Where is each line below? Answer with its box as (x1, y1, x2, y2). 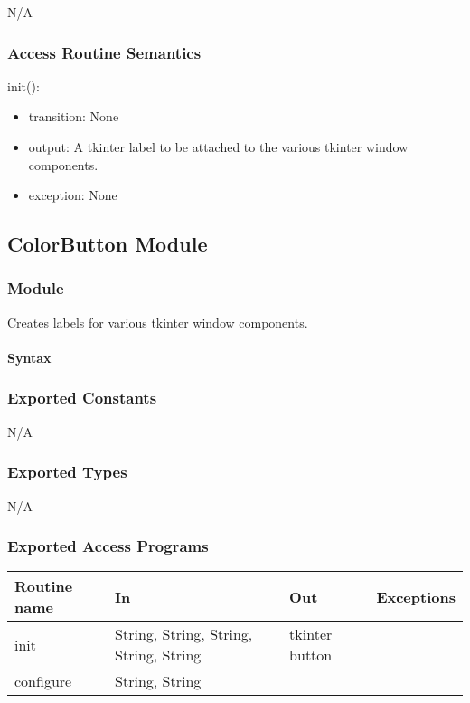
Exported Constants (7, 386, 157, 409)
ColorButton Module (7, 230, 208, 258)
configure (14, 670, 72, 692)
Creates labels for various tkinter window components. (7, 312, 308, 331)
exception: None (28, 185, 117, 204)
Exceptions (376, 585, 456, 607)
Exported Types (7, 461, 127, 483)
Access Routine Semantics (7, 41, 202, 63)
